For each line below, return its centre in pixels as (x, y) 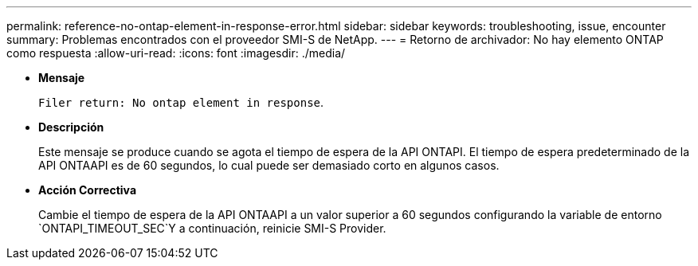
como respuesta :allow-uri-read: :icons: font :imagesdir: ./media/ (176, 53)
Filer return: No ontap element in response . (181, 102)
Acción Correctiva (88, 190)
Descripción (71, 127)
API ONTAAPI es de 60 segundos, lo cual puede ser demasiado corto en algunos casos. (269, 165)
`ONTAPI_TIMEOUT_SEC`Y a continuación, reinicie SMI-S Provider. (212, 228)
